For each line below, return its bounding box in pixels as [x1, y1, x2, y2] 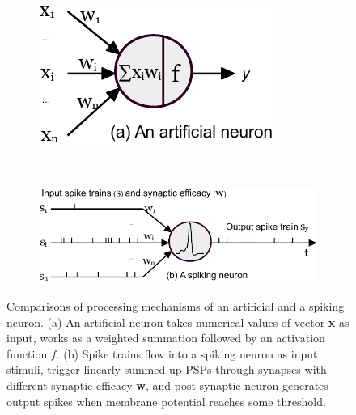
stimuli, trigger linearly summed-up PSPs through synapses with [6, 361, 327, 378]
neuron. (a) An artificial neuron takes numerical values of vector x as [6, 313, 350, 330]
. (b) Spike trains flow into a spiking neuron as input [56, 345, 318, 362]
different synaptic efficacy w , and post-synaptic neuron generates [6, 376, 328, 393]
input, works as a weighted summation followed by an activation [6, 329, 325, 346]
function [6, 345, 48, 362]
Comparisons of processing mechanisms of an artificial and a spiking [6, 298, 345, 315]
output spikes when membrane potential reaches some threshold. [6, 392, 326, 409]
